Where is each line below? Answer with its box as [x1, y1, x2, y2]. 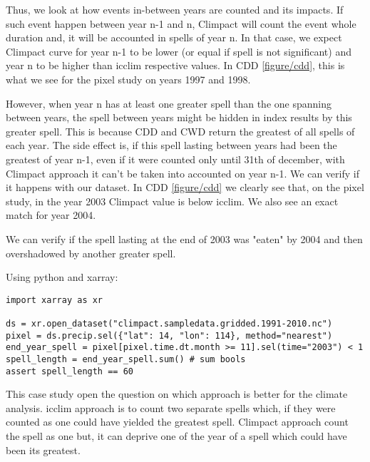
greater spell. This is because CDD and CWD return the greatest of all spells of [6, 123, 355, 138]
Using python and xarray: [6, 269, 118, 284]
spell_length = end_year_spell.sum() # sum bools [6, 354, 246, 364]
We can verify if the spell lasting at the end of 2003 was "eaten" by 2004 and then [6, 231, 363, 246]
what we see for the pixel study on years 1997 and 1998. [6, 71, 251, 86]
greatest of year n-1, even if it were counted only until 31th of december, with [6, 151, 345, 166]
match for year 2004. [6, 207, 96, 222]
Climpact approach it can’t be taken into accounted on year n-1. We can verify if [6, 165, 359, 180]
